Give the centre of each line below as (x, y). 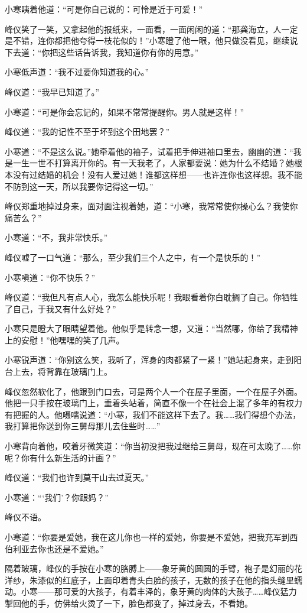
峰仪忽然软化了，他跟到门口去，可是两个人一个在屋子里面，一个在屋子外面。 (153, 391)
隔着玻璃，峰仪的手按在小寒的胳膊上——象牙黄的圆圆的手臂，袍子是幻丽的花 (153, 568)
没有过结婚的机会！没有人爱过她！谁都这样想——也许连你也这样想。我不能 (157, 174)
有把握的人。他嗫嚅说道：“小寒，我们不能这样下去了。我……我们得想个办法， (153, 414)
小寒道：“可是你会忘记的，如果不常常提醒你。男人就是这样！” (125, 111)
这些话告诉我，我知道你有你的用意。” (128, 52)
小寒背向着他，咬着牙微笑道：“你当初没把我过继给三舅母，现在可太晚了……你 (153, 446)
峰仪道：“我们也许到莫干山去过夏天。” (77, 477)
